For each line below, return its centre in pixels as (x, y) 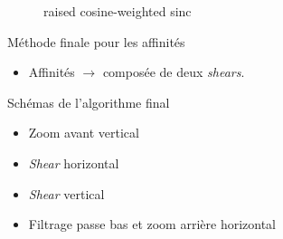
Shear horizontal (74, 163)
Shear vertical (66, 193)
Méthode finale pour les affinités (96, 41)
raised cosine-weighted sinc (118, 11)
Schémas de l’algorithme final (89, 102)
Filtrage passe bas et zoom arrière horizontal (152, 224)
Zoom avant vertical (84, 133)
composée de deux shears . (174, 72)
